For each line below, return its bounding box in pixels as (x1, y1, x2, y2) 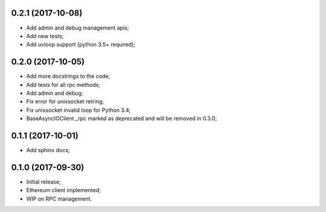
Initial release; (26, 178, 62, 185)
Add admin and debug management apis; (26, 24, 129, 31)
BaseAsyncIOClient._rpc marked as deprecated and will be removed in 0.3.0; (26, 115, 217, 122)
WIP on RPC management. (26, 195, 92, 202)
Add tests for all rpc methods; (26, 81, 101, 88)
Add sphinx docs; (26, 147, 70, 154)
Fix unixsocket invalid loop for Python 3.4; (26, 106, 131, 114)
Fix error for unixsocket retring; (26, 98, 104, 105)
